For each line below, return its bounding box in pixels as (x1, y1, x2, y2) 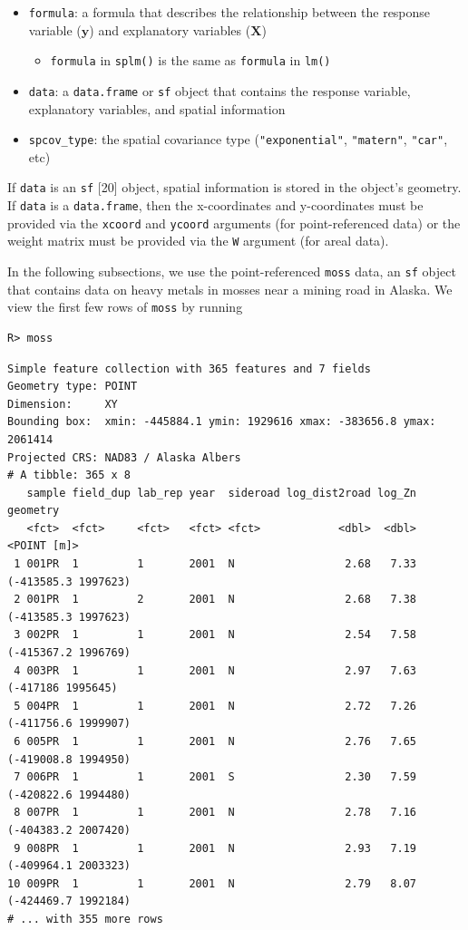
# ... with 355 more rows (7, 912, 163, 925)
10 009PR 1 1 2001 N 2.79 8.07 (7, 877, 417, 890)
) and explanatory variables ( (89, 20, 251, 39)
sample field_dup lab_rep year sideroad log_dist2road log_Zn (26, 486, 417, 499)
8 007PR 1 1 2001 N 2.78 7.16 (14, 806, 417, 819)
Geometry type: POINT (7, 380, 138, 393)
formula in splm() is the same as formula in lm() (50, 51, 331, 70)
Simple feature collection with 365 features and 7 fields (7, 362, 371, 375)
